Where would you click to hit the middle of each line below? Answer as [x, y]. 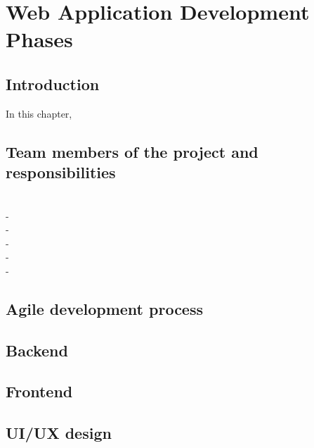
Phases [39, 39]
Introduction [53, 83]
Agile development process [104, 308]
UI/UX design [59, 433]
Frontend [39, 391]
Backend [37, 350]
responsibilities [61, 172]
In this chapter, [39, 113]
